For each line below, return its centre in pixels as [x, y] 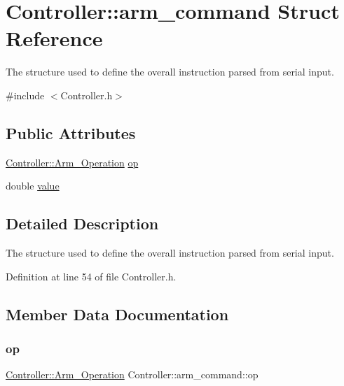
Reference [54, 38]
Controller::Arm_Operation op [72, 162]
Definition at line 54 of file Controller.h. [91, 276]
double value [33, 186]
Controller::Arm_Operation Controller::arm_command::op [132, 374]
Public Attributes [71, 133]
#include [25, 95]
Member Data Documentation [117, 314]
